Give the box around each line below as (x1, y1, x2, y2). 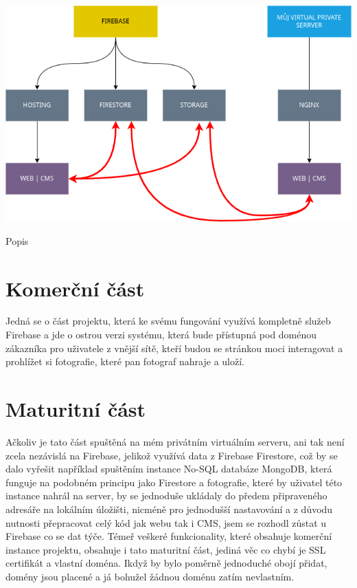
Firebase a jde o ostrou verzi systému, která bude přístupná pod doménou (5, 327, 317, 342)
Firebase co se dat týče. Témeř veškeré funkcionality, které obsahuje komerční (5, 529, 332, 543)
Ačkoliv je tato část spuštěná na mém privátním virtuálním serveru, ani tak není (5, 434, 345, 448)
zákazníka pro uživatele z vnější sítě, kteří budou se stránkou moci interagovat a (5, 340, 343, 355)
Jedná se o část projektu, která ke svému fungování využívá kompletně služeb (5, 314, 331, 328)
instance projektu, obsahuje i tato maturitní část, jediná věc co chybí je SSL (5, 542, 326, 556)
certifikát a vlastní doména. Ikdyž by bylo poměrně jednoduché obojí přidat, (5, 556, 327, 570)
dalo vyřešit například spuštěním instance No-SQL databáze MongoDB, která (5, 461, 332, 476)
